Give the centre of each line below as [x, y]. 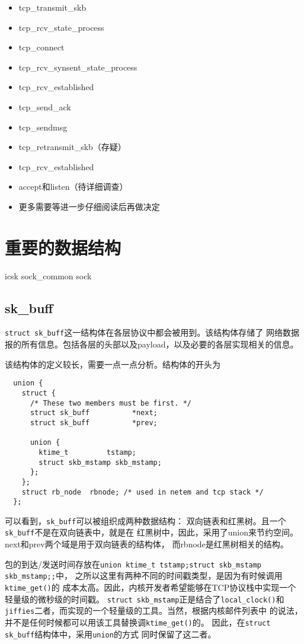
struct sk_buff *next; [94, 413]
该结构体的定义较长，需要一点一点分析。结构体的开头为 [113, 364]
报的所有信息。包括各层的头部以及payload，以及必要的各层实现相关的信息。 [152, 344]
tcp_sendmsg [43, 127]
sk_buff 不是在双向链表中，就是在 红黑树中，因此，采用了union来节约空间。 [152, 532]
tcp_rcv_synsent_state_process [78, 67]
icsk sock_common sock [48, 275]
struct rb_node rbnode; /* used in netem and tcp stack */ [143, 492]
